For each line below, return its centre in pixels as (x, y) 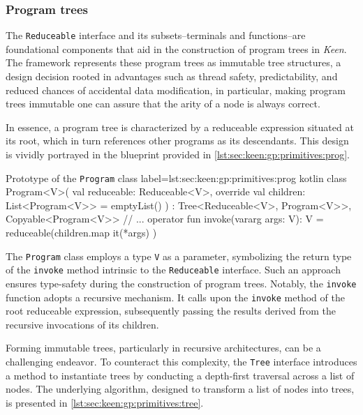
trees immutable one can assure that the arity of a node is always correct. (163, 104)
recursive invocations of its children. (82, 324)
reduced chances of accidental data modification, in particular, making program (176, 90)
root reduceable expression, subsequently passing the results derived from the (171, 311)
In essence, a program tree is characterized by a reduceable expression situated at (180, 127)
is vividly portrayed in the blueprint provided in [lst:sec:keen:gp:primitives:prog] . (178, 154)
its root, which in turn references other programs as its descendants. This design (177, 141)
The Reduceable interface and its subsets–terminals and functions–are (156, 35)
